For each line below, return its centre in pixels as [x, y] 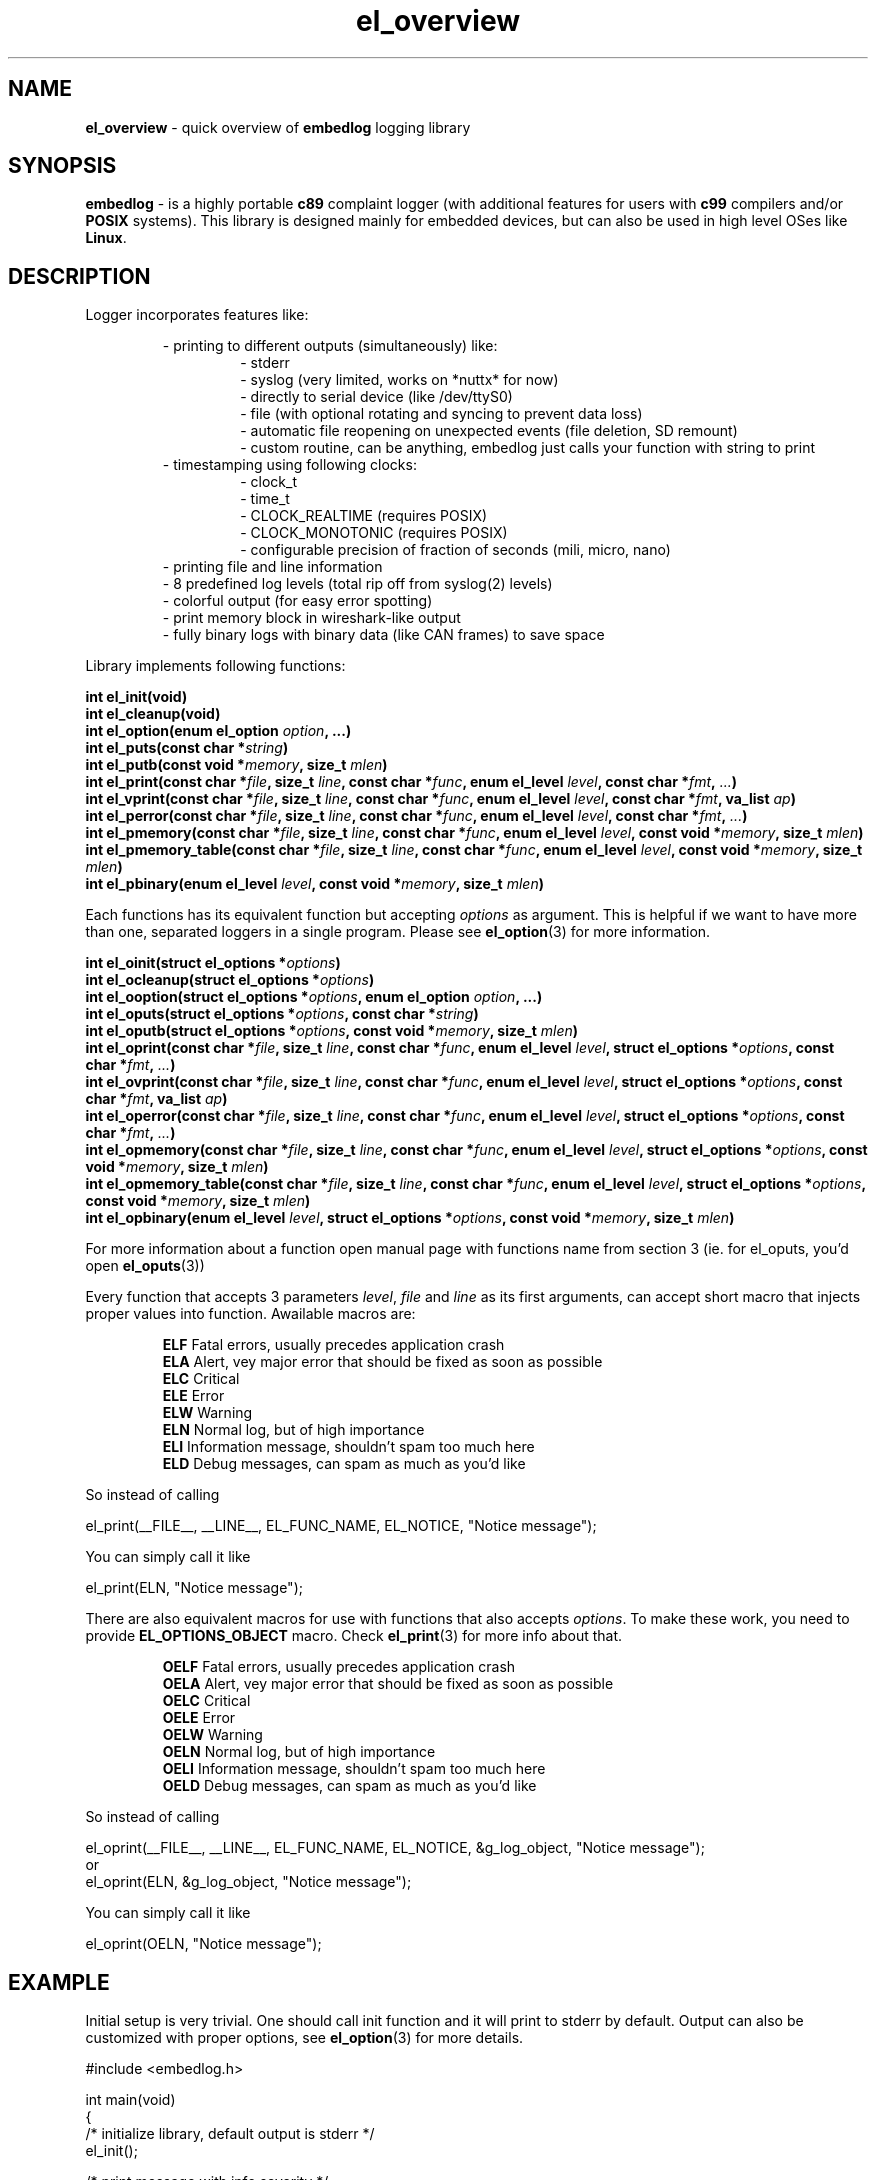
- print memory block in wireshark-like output [311, 618]
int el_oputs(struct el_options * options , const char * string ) [282, 1014]
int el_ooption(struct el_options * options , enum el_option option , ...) [314, 997]
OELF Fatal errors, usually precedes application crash [339, 1667]
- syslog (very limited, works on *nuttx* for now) [399, 380]
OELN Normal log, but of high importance [299, 1752]
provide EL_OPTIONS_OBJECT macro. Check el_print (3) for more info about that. [354, 1636]
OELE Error [199, 1718]
